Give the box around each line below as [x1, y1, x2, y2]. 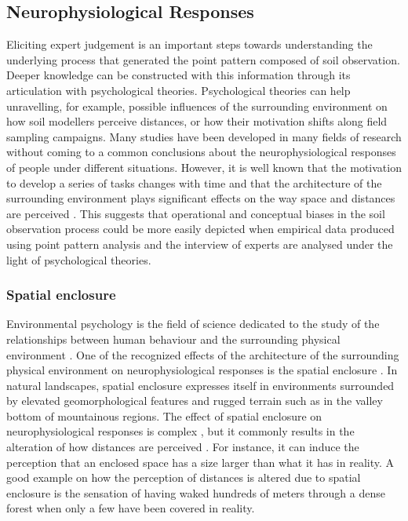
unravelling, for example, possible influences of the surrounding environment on [6, 97, 388, 114]
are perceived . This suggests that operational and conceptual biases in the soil [6, 205, 385, 221]
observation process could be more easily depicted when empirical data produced [6, 220, 395, 237]
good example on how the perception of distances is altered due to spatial [6, 469, 361, 486]
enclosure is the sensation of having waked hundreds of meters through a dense [6, 484, 385, 501]
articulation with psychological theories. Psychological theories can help [6, 82, 351, 98]
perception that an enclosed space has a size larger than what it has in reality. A [6, 454, 395, 470]
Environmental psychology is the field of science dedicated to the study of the [6, 315, 380, 332]
